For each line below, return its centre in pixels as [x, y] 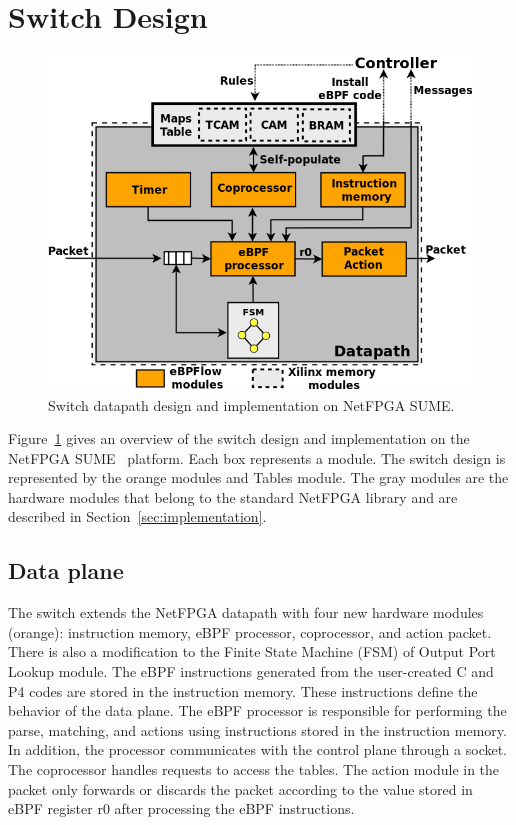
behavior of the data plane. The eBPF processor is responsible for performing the [257, 710]
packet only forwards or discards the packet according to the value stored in [240, 788]
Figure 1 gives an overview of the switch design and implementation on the [239, 438]
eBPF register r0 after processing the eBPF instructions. [181, 808]
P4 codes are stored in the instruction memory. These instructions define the [243, 690]
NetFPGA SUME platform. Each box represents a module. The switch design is [257, 457]
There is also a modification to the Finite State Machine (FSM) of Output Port [252, 651]
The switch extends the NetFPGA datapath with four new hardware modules [246, 612]
